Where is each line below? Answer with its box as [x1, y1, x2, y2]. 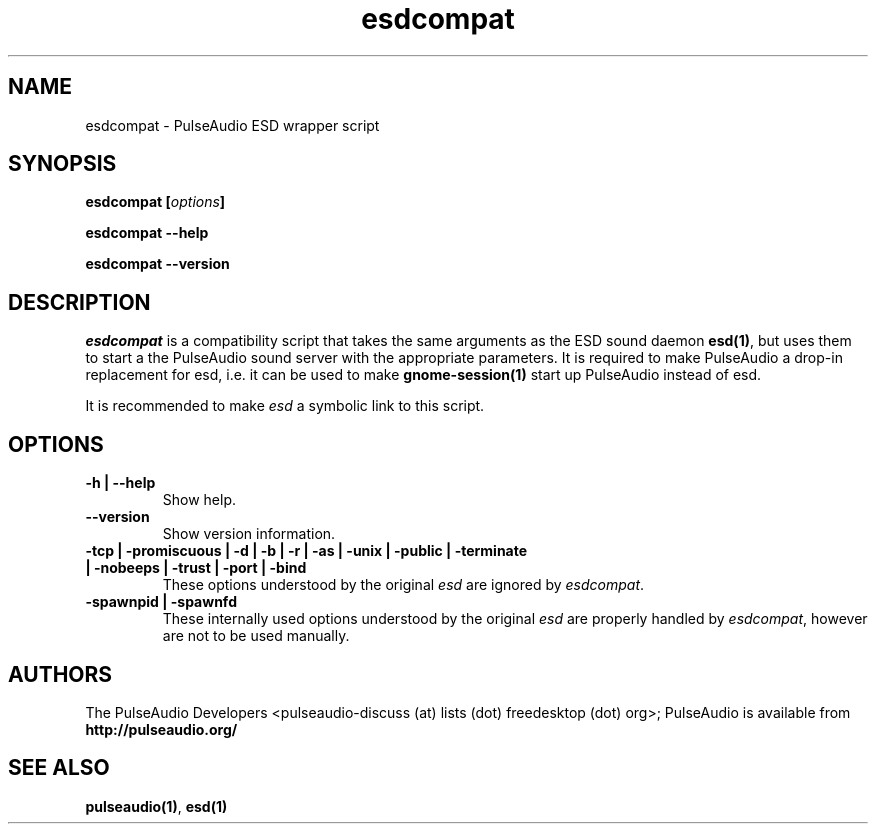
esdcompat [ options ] [85, 193, 226, 211]
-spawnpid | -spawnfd [85, 593, 237, 611]
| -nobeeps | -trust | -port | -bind [85, 559, 307, 577]
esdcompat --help [85, 224, 209, 242]
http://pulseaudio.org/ [85, 720, 238, 738]
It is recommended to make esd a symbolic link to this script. [85, 397, 485, 415]
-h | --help [85, 474, 156, 492]
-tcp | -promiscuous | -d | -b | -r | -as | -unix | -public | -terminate [85, 542, 528, 560]
